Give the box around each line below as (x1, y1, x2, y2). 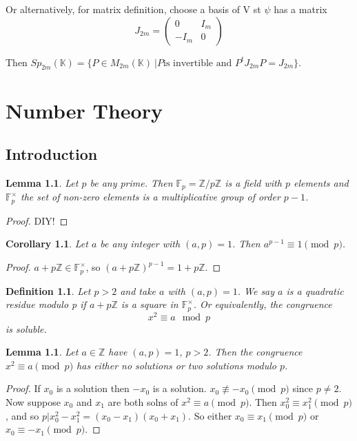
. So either (188, 408, 232, 422)
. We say (237, 283, 275, 298)
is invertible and (163, 58, 232, 68)
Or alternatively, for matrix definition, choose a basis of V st (6, 2, 261, 16)
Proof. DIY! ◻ (6, 213, 68, 227)
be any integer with (100, 236, 181, 251)
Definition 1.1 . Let (6, 283, 91, 298)
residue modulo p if (6, 297, 86, 311)
